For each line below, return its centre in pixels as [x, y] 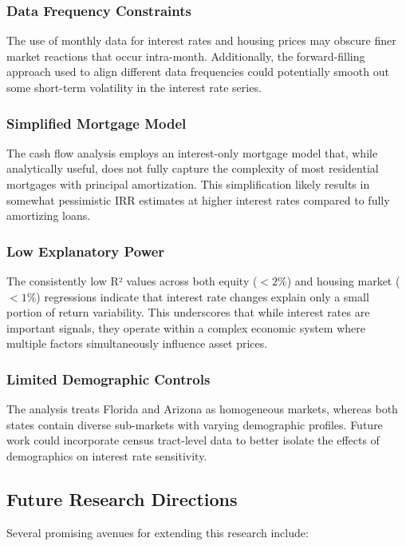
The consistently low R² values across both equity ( [132, 281]
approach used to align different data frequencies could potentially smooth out [198, 72]
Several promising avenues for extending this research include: [158, 532]
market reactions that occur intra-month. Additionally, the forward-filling [186, 56]
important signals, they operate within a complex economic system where [186, 327]
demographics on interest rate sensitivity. [107, 455]
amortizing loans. [49, 215]
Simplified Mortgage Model [97, 123]
